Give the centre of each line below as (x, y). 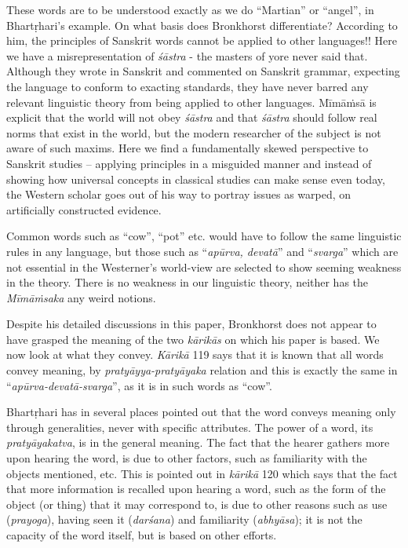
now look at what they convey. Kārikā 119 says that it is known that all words (195, 354)
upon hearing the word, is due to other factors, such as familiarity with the (187, 458)
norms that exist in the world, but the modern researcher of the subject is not (194, 132)
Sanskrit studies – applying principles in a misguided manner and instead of (189, 163)
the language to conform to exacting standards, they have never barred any (188, 86)
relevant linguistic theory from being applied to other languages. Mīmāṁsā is (191, 102)
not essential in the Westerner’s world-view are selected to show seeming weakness (204, 267)
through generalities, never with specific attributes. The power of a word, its (190, 427)
